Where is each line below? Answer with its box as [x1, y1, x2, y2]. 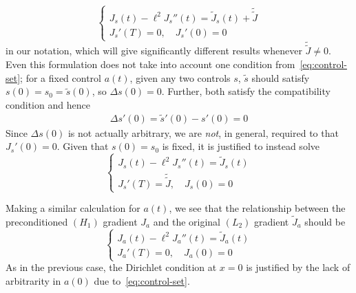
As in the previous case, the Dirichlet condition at [6, 260, 217, 274]
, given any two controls [129, 70, 231, 85]
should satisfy [251, 70, 310, 85]
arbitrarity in [6, 273, 61, 287]
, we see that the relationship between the [169, 201, 346, 215]
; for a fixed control [20, 70, 101, 85]
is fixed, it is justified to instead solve [162, 139, 320, 153]
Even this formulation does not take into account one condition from [6, 57, 295, 72]
